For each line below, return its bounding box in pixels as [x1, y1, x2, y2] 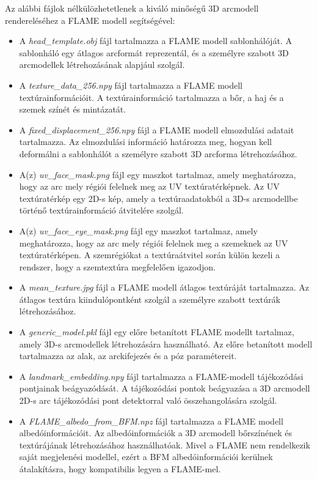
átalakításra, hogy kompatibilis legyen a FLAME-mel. [19, 462, 221, 475]
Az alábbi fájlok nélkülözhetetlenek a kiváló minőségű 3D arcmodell [5, 2, 259, 14]
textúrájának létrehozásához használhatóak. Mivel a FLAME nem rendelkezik [19, 438, 310, 451]
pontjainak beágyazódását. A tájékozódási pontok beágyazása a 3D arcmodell [19, 382, 310, 395]
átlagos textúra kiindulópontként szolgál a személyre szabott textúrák [19, 292, 280, 305]
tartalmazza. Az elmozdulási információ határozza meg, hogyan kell [19, 135, 272, 148]
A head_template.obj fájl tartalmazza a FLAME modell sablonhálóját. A [19, 34, 292, 47]
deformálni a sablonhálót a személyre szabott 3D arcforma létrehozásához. [19, 147, 297, 160]
